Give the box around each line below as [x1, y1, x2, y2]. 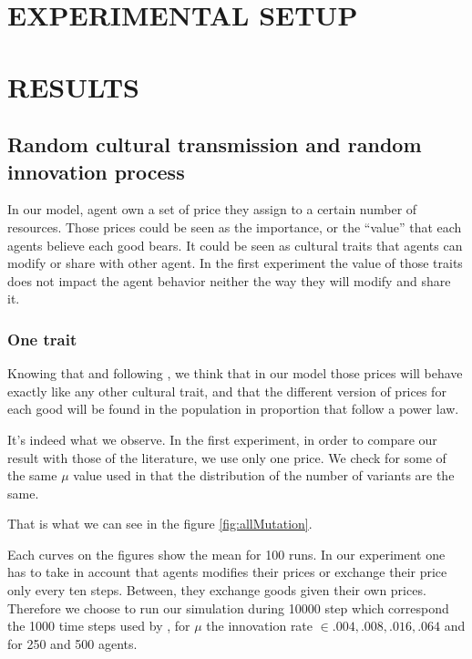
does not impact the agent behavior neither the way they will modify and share [7, 271, 451, 290]
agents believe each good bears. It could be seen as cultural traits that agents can [7, 235, 463, 254]
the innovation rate [206, 616, 313, 635]
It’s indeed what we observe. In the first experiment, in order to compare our [7, 429, 437, 448]
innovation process [7, 157, 185, 185]
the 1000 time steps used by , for [7, 616, 190, 635]
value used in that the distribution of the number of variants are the [73, 466, 455, 485]
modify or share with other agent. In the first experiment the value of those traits [7, 253, 463, 273]
